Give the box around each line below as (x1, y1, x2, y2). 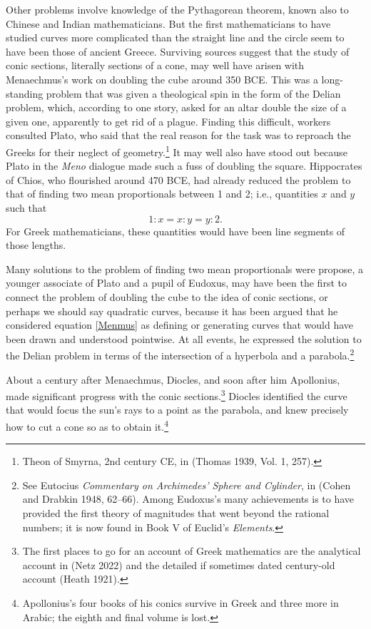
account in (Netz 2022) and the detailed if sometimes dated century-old (22, 557, 335, 572)
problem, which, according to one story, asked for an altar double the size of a (6, 100, 347, 115)
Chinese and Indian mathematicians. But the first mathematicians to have (6, 16, 331, 31)
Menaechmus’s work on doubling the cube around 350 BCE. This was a (6, 71, 318, 86)
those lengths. (6, 237, 66, 252)
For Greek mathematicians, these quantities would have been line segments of (6, 223, 345, 238)
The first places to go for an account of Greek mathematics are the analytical (22, 543, 361, 558)
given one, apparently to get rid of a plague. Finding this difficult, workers (6, 113, 331, 128)
